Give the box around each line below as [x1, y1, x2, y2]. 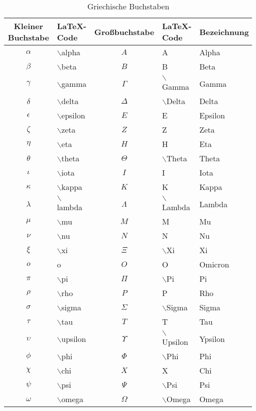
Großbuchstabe [94, 26, 155, 37]
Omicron [199, 259, 229, 270]
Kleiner [14, 20, 43, 32]
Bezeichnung [199, 26, 249, 37]
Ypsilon [199, 333, 225, 344]
